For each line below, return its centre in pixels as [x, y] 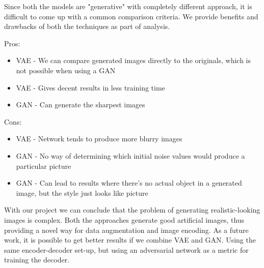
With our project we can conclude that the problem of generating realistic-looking [132, 210]
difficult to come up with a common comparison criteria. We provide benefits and [131, 16]
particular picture [44, 166]
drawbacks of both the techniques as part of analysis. [87, 26]
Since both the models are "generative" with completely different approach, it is [128, 6]
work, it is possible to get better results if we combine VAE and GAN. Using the [130, 240]
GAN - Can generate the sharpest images [81, 105]
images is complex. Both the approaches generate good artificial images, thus [124, 219]
